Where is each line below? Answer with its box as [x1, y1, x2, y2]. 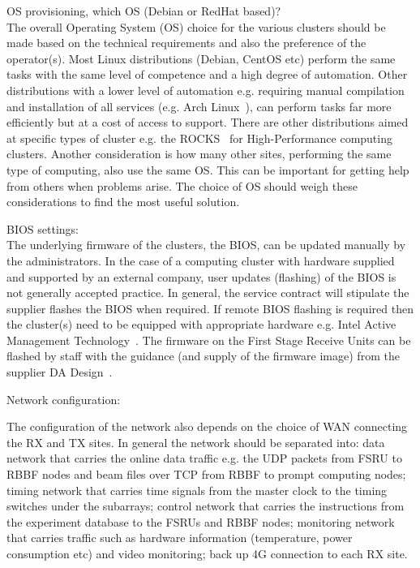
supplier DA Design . [6, 364, 113, 381]
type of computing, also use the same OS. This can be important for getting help [6, 161, 409, 178]
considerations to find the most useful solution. [6, 193, 240, 210]
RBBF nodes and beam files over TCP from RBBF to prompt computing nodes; [6, 466, 406, 483]
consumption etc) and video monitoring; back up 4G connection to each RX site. [6, 545, 408, 562]
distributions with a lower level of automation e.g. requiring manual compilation [6, 81, 405, 98]
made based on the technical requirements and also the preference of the [6, 34, 366, 51]
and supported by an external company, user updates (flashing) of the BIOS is [6, 268, 396, 285]
